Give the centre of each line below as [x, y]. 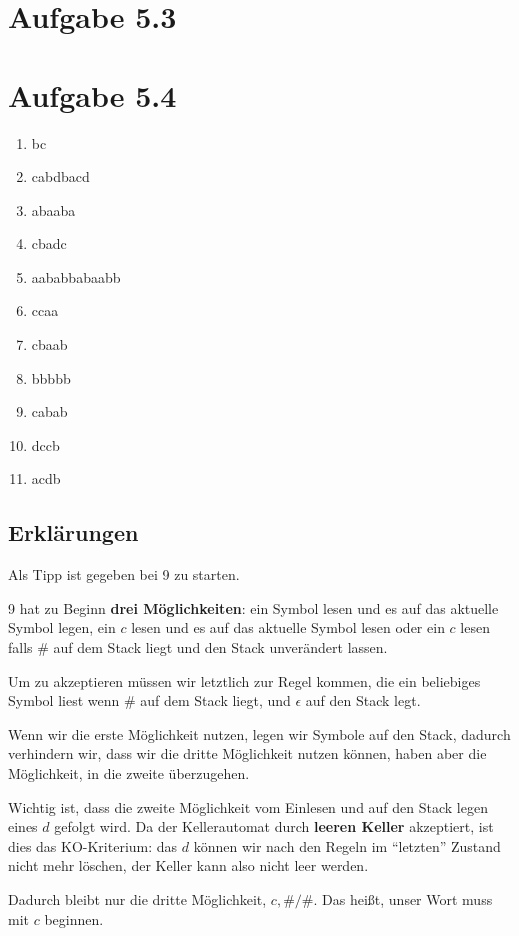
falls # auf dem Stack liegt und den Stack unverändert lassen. [198, 647]
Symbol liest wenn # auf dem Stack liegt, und [149, 700]
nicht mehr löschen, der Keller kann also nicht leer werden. [188, 865]
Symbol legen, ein [62, 627]
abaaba [53, 209]
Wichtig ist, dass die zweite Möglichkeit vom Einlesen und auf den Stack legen [248, 806]
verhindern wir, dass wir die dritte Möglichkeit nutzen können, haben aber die [247, 753]
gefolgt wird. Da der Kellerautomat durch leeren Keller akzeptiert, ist [274, 826]
